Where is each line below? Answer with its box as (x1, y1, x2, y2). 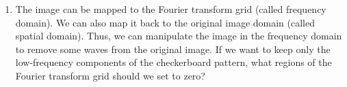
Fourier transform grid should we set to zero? (15, 68, 205, 82)
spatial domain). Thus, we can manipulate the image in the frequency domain (15, 29, 342, 43)
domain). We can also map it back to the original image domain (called (15, 15, 316, 29)
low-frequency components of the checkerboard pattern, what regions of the (15, 55, 332, 69)
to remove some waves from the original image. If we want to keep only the (15, 41, 331, 56)
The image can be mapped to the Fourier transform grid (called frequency (15, 2, 326, 16)
